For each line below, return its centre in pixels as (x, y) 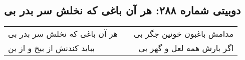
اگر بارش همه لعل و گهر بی (186, 48)
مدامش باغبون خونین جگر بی (184, 34)
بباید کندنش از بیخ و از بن (51, 48)
